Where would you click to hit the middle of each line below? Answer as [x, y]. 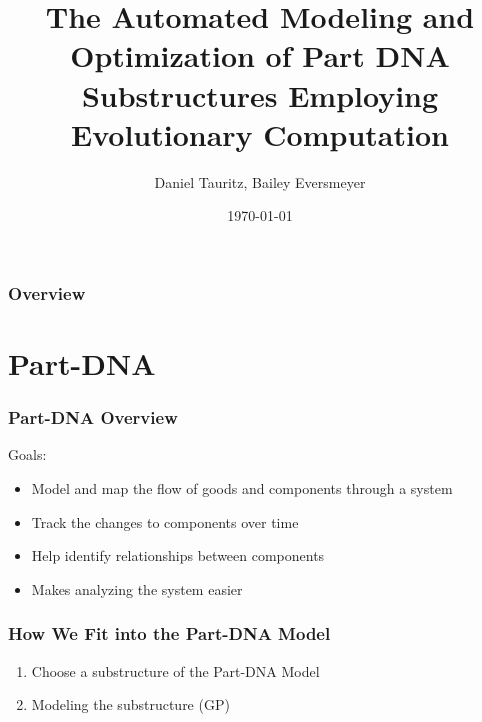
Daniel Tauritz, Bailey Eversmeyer [260, 181]
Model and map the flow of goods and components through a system [242, 487]
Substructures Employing [260, 94]
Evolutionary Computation [260, 133]
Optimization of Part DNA [260, 55]
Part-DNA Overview [93, 417]
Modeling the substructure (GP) [130, 704]
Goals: [27, 454]
